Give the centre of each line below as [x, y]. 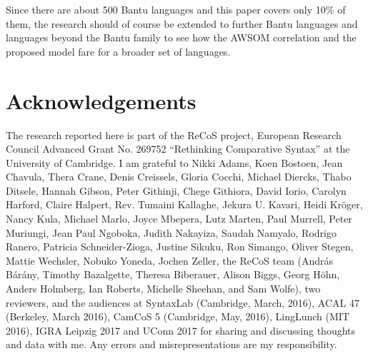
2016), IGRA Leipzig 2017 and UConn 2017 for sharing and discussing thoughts [181, 330]
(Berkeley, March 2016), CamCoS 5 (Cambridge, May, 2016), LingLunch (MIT [178, 316]
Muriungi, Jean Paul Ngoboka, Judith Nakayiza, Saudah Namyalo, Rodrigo [171, 232]
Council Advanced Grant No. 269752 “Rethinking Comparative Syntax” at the [178, 149]
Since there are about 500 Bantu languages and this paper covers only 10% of [176, 9]
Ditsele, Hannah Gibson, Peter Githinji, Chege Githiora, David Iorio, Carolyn [176, 190]
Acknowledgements [101, 100]
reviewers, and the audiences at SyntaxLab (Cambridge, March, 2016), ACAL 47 [183, 302]
